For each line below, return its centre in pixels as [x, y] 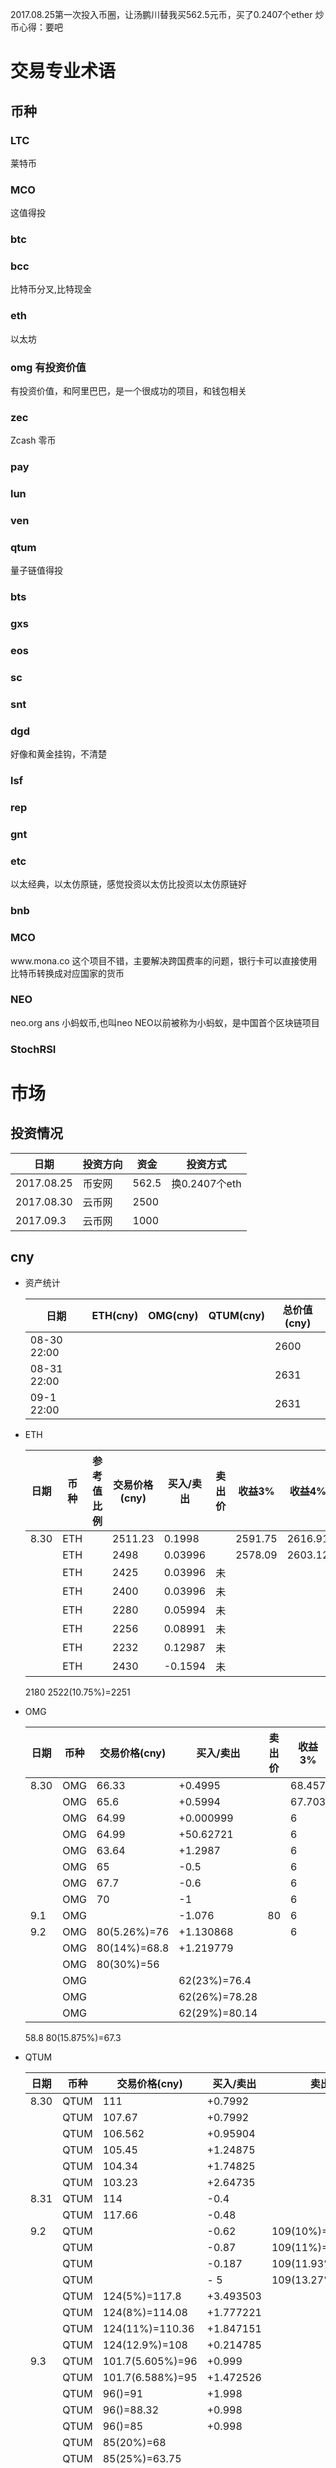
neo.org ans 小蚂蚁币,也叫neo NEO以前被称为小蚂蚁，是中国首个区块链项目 [165, 1022]
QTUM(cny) [237, 1315]
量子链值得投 [36, 570]
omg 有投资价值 [48, 367]
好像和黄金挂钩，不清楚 [58, 754]
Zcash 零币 [33, 440]
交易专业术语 [63, 71]
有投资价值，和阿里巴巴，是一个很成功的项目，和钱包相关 [128, 390]
